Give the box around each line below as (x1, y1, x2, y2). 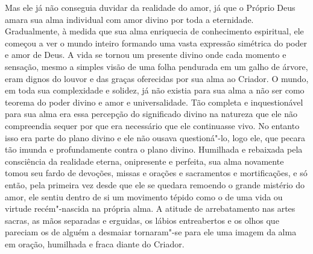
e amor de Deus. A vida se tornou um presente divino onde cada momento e (5, 48, 286, 61)
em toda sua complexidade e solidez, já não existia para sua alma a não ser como (5, 84, 305, 97)
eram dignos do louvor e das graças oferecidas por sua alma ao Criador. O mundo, (5, 72, 309, 84)
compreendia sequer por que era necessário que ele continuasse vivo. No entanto (5, 119, 300, 132)
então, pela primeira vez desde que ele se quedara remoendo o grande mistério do (5, 178, 305, 191)
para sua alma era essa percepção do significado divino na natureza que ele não (5, 107, 297, 120)
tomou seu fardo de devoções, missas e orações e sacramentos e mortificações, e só (5, 167, 308, 179)
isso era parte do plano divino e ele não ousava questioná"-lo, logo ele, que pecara (5, 131, 305, 144)
